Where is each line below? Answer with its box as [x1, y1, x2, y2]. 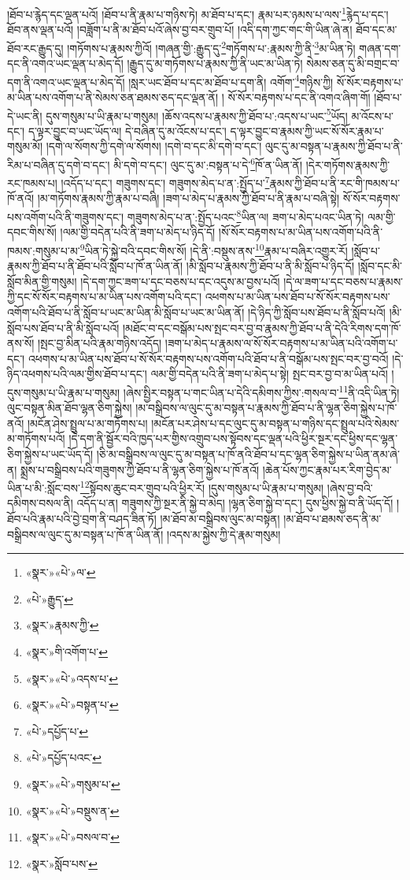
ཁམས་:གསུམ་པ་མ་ [7, 242, 80, 258]
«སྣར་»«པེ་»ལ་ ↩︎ [25, 564, 96, 581]
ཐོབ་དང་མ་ [356, 21, 397, 38]
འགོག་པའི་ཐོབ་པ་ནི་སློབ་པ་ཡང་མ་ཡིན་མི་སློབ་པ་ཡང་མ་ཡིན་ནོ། [7, 303, 245, 320]
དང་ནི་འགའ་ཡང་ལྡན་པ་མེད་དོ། [7, 55, 124, 72]
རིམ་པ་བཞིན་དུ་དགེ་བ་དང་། [7, 156, 110, 173]
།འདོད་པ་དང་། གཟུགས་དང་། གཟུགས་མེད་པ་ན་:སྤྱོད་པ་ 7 [61, 173, 270, 191]
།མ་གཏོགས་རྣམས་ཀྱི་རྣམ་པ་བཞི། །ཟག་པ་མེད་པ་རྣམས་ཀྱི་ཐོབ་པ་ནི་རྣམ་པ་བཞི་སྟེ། [37, 190, 340, 206]
